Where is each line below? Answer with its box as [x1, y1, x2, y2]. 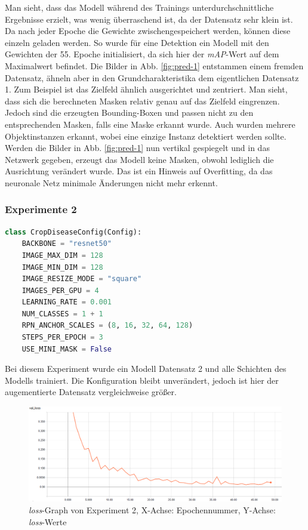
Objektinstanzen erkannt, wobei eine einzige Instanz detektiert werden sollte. [5, 130, 287, 142]
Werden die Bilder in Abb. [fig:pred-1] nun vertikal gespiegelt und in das [5, 141, 270, 154]
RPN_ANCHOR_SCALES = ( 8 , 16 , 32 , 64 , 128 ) [21, 321, 193, 330]
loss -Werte [29, 515, 67, 528]
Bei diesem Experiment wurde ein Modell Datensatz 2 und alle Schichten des [5, 362, 287, 375]
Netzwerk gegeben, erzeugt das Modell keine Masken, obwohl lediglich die [5, 153, 274, 165]
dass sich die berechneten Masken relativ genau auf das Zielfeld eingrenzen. [5, 94, 280, 107]
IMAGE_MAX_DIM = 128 [21, 251, 103, 260]
